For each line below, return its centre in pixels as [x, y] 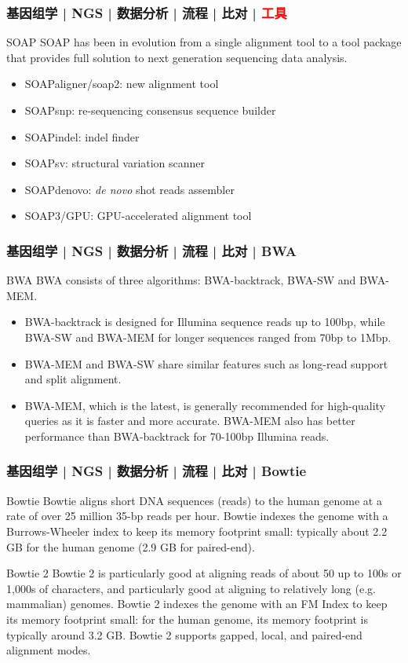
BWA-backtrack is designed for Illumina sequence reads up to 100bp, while [205, 322]
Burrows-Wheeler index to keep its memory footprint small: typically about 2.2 [197, 531]
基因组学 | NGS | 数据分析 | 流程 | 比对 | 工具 [147, 12]
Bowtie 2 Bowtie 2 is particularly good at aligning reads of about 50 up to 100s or [204, 573]
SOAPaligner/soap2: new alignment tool [122, 84]
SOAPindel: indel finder [82, 136]
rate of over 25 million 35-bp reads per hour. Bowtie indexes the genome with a [197, 516]
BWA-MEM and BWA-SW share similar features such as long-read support [206, 363]
